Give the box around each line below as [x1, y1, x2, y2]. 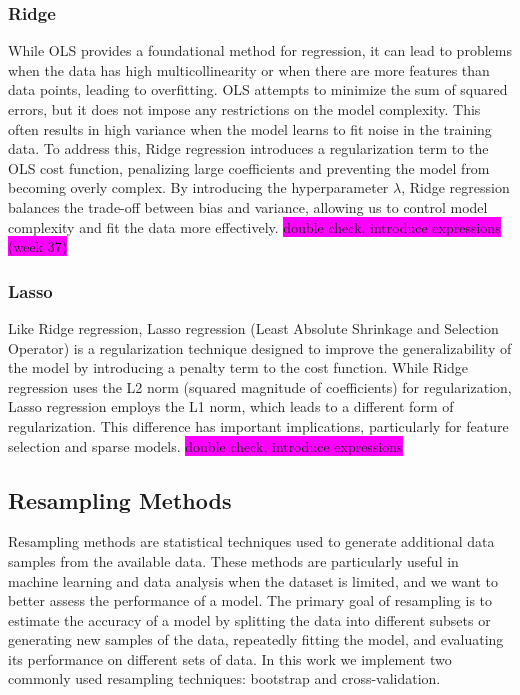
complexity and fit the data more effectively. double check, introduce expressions [8, 216, 501, 237]
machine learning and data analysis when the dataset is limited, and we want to [8, 570, 498, 591]
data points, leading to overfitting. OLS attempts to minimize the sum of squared [8, 79, 508, 100]
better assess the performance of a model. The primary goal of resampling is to [8, 590, 493, 611]
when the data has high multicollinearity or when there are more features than [8, 59, 490, 80]
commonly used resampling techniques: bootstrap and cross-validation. [8, 668, 441, 689]
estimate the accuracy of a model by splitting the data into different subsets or [8, 609, 491, 630]
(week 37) [8, 236, 68, 257]
